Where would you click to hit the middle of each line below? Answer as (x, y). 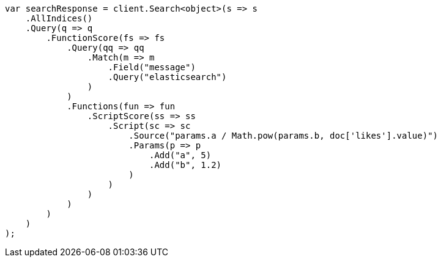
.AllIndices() (59, 18)
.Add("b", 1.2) (186, 165)
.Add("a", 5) (180, 155)
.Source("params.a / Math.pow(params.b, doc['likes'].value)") (283, 136)
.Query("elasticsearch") (167, 77)
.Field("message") (152, 67)
